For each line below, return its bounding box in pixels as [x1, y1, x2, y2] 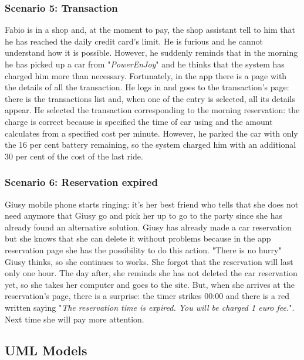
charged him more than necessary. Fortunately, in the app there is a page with [5, 69, 287, 81]
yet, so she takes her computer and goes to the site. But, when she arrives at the [5, 278, 295, 290]
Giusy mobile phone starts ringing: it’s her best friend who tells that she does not [5, 198, 299, 210]
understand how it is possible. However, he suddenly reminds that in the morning [5, 46, 298, 59]
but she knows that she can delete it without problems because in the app [5, 232, 271, 244]
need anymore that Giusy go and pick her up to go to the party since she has [5, 209, 283, 222]
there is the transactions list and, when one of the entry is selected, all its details [5, 92, 295, 104]
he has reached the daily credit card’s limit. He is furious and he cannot [5, 35, 263, 47]
